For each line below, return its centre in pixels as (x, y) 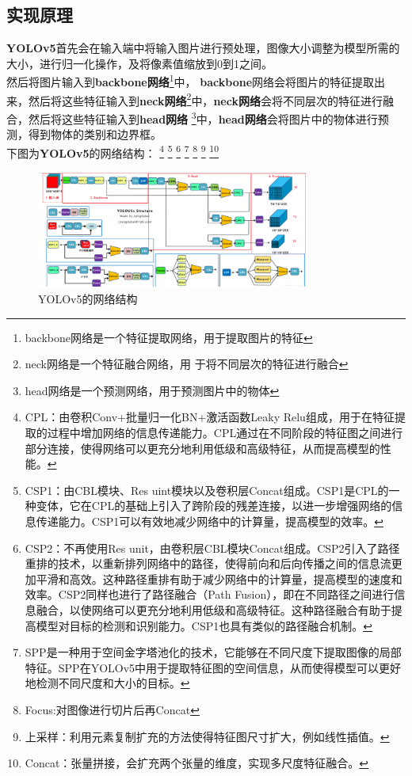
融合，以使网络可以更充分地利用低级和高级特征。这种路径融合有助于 (214, 610)
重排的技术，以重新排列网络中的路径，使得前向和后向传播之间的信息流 (208, 563)
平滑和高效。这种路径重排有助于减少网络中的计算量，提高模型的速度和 (219, 578)
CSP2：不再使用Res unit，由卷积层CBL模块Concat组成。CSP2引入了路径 (212, 548)
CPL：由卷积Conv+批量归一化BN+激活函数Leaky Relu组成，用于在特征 (210, 417)
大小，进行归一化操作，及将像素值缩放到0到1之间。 (139, 63)
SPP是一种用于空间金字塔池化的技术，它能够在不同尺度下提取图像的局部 (213, 652)
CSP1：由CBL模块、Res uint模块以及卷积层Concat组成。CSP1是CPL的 (207, 490)
